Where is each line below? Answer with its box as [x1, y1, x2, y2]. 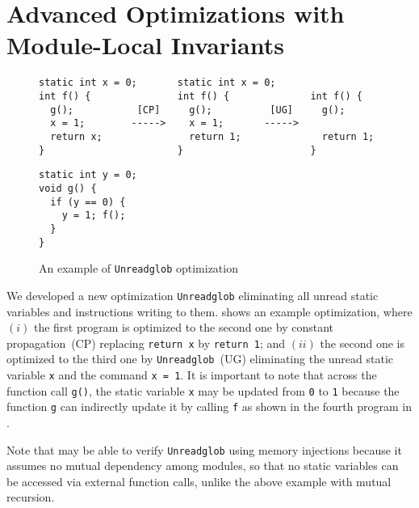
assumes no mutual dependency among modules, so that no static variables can [6, 457, 399, 474]
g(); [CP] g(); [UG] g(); [50, 104, 346, 116]
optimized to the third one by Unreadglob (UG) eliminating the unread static [6, 350, 394, 367]
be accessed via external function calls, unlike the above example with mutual [6, 472, 392, 489]
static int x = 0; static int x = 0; [39, 77, 276, 89]
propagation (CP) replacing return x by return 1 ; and [6, 334, 286, 351]
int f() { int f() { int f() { [39, 90, 362, 102]
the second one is [320, 334, 404, 351]
